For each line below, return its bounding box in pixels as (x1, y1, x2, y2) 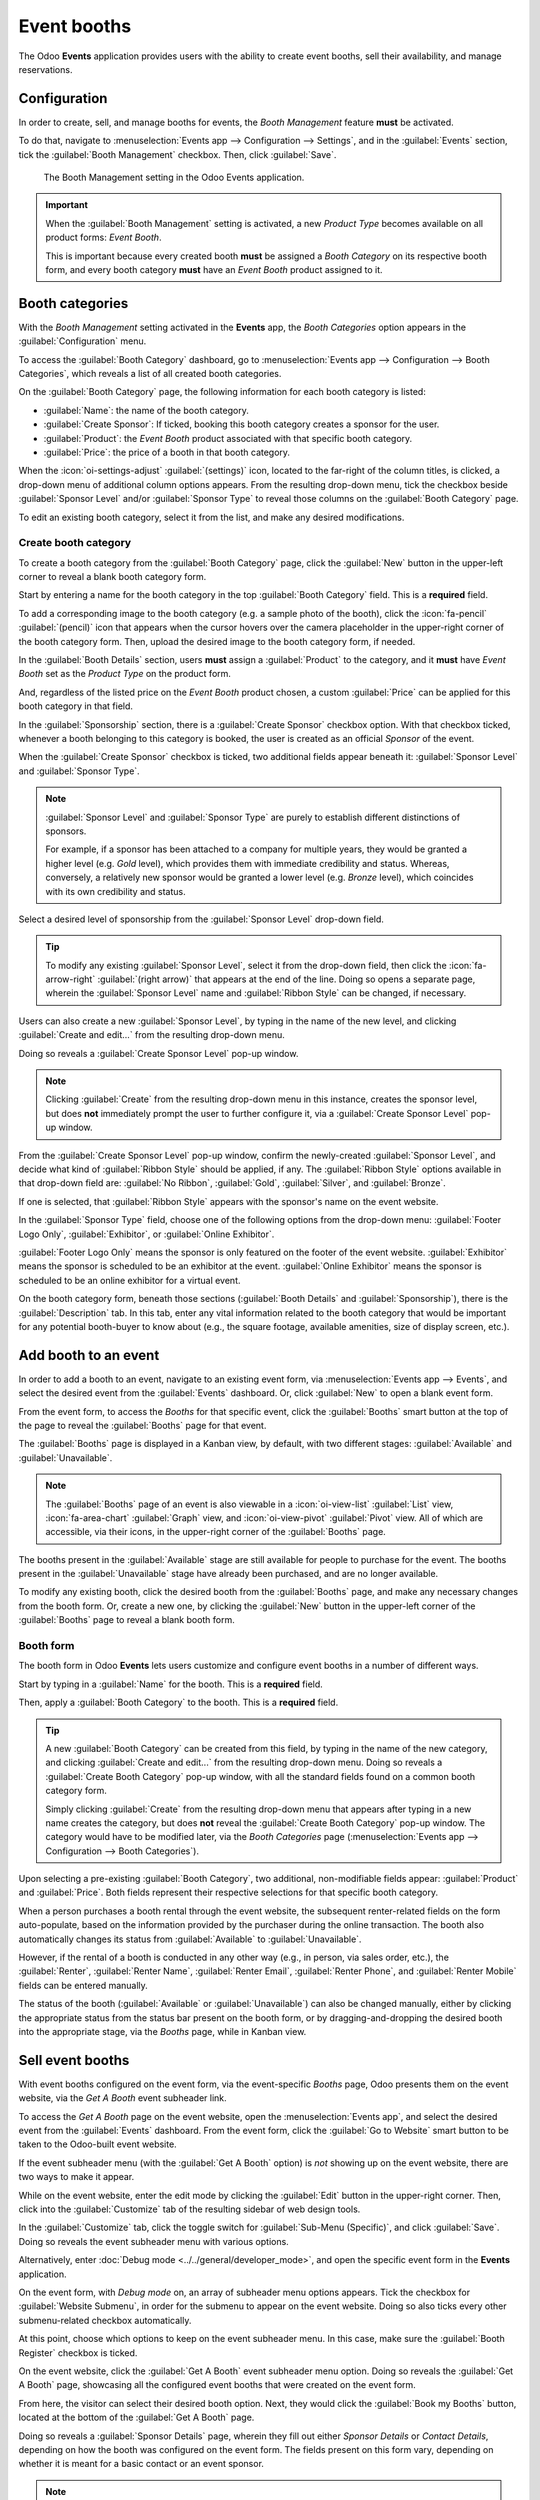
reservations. (18, 63, 73, 75)
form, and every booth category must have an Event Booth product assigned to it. (45, 263, 384, 275)
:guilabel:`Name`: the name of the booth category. (43, 404, 249, 416)
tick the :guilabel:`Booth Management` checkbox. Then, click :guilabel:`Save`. (18, 148, 337, 160)
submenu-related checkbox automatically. (18, 2314, 192, 2326)
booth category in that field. (18, 700, 134, 712)
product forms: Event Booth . (45, 231, 162, 244)
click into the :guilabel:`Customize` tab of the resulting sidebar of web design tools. (18, 2203, 361, 2215)
